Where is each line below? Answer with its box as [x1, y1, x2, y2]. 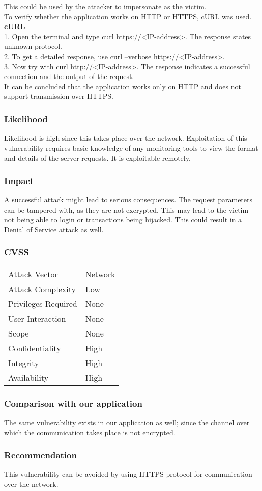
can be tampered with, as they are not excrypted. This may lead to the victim [4, 204, 249, 215]
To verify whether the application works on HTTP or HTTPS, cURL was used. [4, 11, 252, 21]
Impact [4, 174, 34, 187]
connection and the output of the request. [4, 71, 134, 82]
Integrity [8, 356, 39, 369]
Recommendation [4, 449, 77, 461]
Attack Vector [8, 268, 58, 280]
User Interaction [8, 312, 66, 324]
